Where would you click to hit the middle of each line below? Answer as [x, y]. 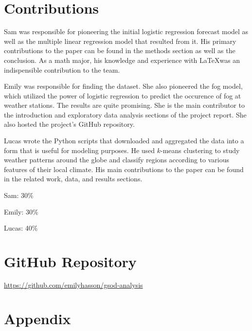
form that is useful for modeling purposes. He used [80, 150]
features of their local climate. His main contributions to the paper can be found [124, 169]
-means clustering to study [200, 150]
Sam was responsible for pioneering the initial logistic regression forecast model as [126, 31]
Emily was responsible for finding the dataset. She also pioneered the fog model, [123, 86]
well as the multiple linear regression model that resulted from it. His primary [120, 41]
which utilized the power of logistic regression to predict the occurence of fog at [123, 95]
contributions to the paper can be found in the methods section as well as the [120, 50]
